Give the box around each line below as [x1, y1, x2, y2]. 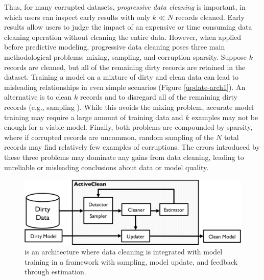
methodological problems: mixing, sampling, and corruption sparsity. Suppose [4, 51, 247, 62]
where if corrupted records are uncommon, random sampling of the [4, 131, 214, 142]
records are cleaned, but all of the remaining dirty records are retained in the [4, 61, 246, 72]
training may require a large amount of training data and [4, 111, 183, 122]
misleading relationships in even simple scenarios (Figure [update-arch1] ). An [4, 81, 246, 92]
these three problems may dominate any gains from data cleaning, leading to [4, 151, 244, 162]
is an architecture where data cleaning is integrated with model [25, 246, 223, 257]
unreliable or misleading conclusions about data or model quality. [4, 161, 209, 172]
